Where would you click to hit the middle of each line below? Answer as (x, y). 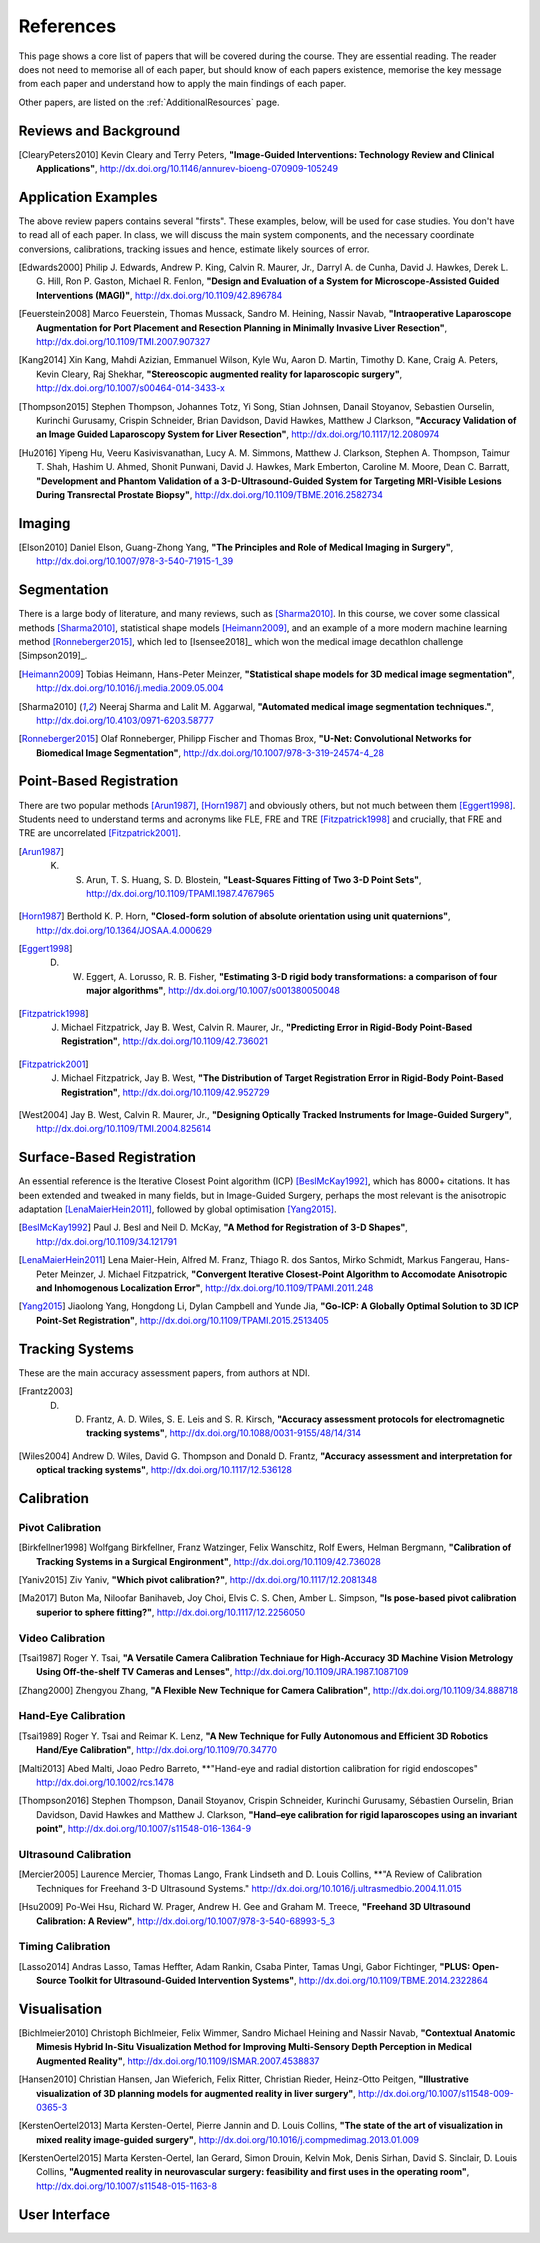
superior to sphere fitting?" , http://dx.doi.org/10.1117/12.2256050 (171, 1612)
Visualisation (60, 2008)
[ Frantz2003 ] (46, 1391)
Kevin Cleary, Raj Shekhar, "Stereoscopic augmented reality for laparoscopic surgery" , (219, 374)
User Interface (64, 2214)
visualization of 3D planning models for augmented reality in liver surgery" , (196, 2093)
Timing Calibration (64, 1947)
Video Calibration (61, 1638)
